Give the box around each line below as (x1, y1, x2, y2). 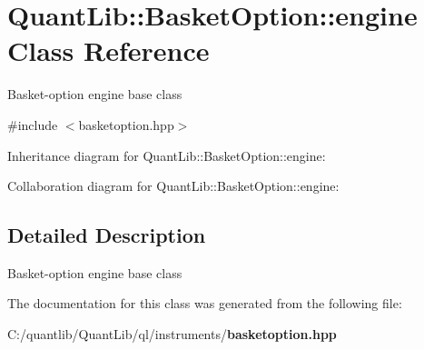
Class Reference (7, 32, 210, 69)
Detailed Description (7, 221, 206, 249)
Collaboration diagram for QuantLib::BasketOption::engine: (7, 176, 340, 195)
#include (7, 115, 58, 134)
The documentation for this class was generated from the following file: (7, 294, 402, 313)
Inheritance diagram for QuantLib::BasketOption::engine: (7, 145, 326, 165)
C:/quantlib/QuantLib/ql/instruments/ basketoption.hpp (7, 325, 337, 344)
